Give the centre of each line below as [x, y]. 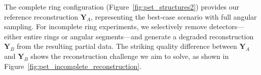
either [13, 36]
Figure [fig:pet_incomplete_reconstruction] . [73, 66]
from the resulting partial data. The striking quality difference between [127, 46]
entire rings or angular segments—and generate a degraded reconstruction [139, 36]
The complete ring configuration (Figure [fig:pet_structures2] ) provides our [122, 7]
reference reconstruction [41, 16]
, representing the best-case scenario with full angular [174, 16]
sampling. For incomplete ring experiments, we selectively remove [106, 26]
